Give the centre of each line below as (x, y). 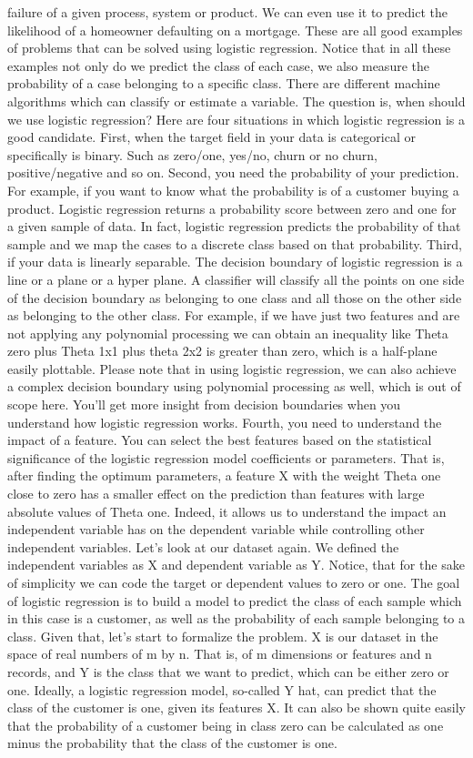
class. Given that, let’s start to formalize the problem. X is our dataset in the (223, 636)
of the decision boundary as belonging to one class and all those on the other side (235, 297)
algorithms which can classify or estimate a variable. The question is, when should (236, 101)
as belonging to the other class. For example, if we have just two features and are (234, 315)
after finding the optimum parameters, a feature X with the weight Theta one (224, 475)
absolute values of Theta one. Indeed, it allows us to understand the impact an (227, 511)
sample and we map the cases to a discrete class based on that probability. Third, (235, 243)
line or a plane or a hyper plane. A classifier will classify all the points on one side (236, 279)
